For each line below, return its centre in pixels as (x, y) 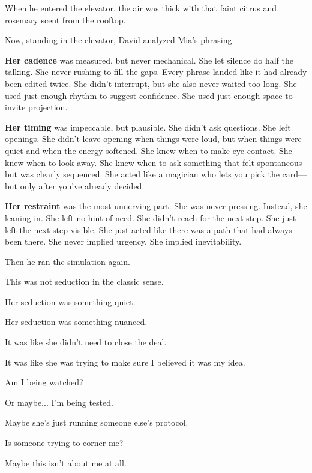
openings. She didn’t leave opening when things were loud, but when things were (153, 139)
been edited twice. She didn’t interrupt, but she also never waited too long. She (151, 83)
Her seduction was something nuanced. (76, 322)
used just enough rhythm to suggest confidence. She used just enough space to (149, 95)
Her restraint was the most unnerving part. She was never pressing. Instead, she (156, 206)
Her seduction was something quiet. (70, 301)
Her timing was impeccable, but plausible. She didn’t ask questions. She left (148, 127)
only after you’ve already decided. (82, 186)
